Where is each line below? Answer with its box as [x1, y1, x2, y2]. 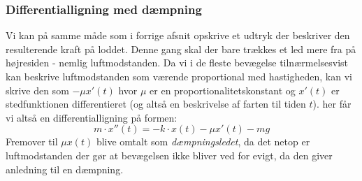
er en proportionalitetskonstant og [150, 82, 296, 97]
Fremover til [6, 134, 58, 149]
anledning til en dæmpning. [6, 161, 124, 176]
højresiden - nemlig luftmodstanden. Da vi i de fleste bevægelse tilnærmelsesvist [6, 55, 349, 70]
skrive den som [6, 82, 69, 97]
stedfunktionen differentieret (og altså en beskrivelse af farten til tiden [6, 96, 306, 111]
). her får [312, 96, 352, 111]
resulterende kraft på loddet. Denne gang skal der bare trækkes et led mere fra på [6, 41, 356, 56]
